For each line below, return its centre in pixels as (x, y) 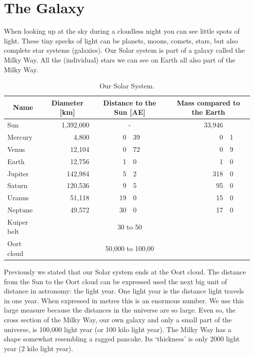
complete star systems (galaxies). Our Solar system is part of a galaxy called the (125, 50)
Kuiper (18, 221)
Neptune (20, 210)
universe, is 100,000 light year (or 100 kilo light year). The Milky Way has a (118, 329)
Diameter (67, 102)
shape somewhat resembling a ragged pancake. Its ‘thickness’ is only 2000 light (122, 339)
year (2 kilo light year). (39, 348)
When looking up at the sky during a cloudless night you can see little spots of (122, 31)
